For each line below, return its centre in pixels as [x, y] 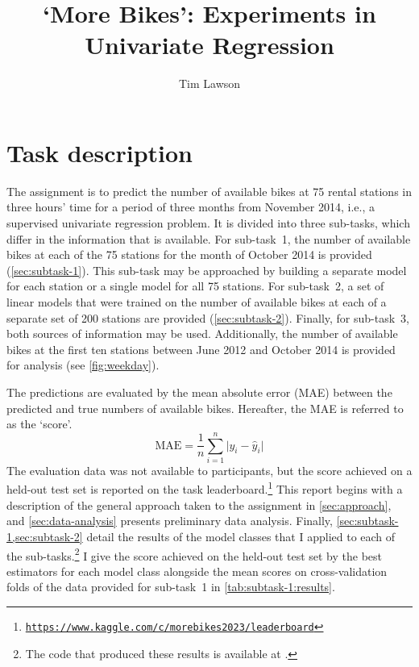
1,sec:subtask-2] [45, 536]
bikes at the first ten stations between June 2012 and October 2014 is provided [201, 349]
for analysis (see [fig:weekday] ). [83, 365]
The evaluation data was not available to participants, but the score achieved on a [209, 470]
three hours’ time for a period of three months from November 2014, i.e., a [191, 207]
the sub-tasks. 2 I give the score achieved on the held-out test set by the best [195, 554]
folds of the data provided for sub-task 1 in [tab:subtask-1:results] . [171, 587]
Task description [100, 152]
